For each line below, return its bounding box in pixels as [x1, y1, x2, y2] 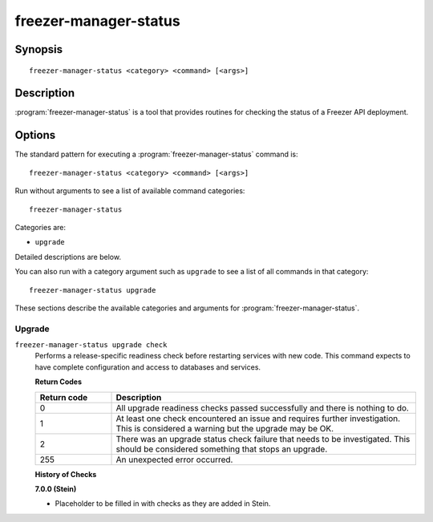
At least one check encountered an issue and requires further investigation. [115, 413, 401, 424]
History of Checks [34, 469, 97, 479]
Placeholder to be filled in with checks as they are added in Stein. [55, 499, 271, 508]
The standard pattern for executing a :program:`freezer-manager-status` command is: [14, 149, 298, 160]
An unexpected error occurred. [115, 454, 233, 465]
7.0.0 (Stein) [34, 484, 77, 493]
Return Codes [34, 377, 82, 386]
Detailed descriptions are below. [14, 252, 122, 261]
